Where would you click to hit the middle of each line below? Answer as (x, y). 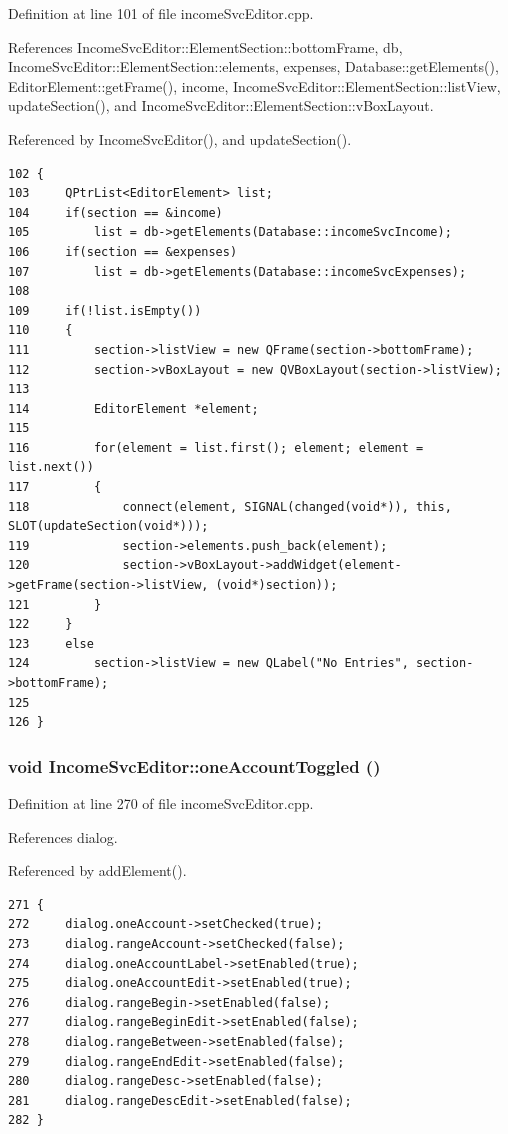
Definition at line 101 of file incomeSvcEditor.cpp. (161, 13)
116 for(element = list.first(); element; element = (216, 447)
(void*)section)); (276, 585)
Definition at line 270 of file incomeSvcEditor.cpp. (161, 803)
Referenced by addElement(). (97, 870)
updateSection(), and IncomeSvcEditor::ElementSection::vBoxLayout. (221, 105)
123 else (51, 643)
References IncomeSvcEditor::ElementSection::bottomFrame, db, (205, 46)
